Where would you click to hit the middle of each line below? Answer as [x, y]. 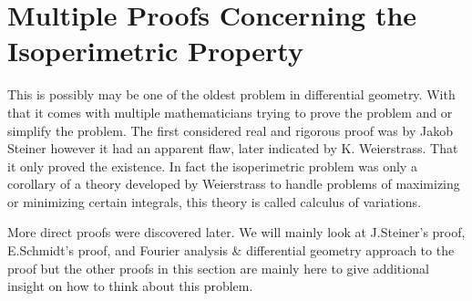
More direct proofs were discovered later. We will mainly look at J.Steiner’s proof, [236, 232]
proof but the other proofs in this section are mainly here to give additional [218, 268]
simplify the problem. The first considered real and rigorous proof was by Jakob [230, 130]
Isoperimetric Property [155, 51]
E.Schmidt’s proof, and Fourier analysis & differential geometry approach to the [231, 250]
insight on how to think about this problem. [130, 286]
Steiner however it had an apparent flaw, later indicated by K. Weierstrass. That [233, 148]
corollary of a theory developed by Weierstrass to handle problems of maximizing [234, 184]
